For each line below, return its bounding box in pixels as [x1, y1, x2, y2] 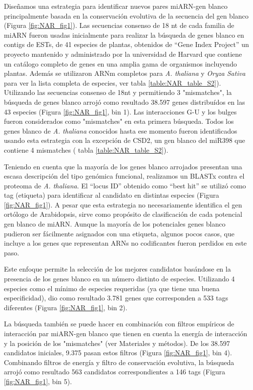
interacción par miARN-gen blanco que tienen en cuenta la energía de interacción [4, 328, 248, 338]
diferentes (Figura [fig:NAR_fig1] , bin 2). [4, 302, 127, 312]
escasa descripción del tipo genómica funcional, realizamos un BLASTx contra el [4, 171, 245, 181]
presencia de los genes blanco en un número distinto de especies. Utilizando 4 [4, 274, 235, 284]
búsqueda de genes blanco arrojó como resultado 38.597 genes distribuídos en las [4, 96, 245, 107]
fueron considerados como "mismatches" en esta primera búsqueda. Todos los [4, 116, 234, 126]
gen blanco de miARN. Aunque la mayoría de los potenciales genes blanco [4, 219, 226, 229]
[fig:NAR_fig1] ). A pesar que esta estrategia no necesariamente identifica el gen [4, 199, 242, 209]
